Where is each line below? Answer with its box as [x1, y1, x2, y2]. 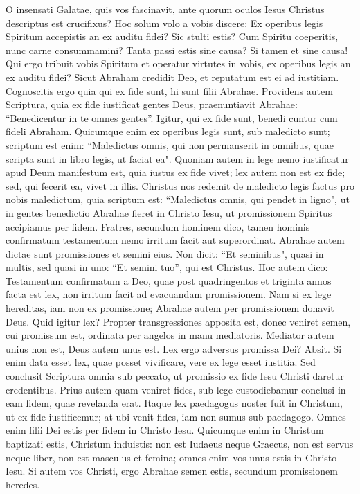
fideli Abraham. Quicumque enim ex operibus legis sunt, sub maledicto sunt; [6, 124, 330, 139]
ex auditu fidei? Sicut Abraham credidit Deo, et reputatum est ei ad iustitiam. [6, 69, 339, 84]
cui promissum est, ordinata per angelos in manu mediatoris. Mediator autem [6, 328, 334, 342]
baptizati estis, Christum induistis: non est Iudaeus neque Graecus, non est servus [6, 436, 354, 450]
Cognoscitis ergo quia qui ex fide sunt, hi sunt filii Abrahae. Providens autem [6, 83, 333, 98]
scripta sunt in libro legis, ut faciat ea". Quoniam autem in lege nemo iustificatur [6, 151, 349, 166]
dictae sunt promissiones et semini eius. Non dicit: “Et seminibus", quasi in [6, 246, 324, 261]
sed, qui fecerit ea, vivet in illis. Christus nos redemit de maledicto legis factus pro [6, 178, 354, 193]
